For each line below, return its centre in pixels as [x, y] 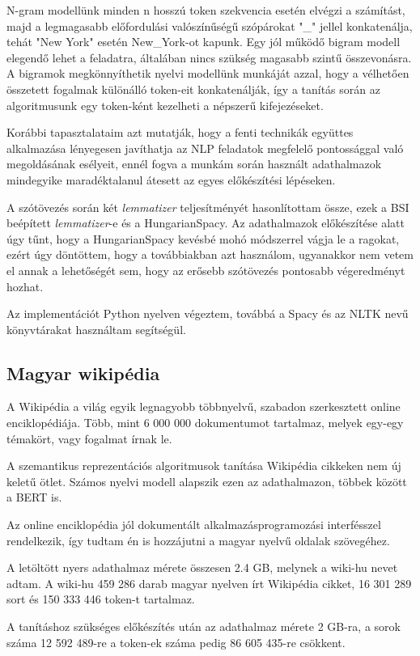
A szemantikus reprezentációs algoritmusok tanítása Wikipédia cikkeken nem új [204, 466]
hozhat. [25, 286]
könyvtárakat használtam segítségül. [96, 329]
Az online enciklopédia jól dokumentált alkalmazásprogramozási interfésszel [194, 525]
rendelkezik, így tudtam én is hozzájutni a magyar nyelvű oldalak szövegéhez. [198, 540]
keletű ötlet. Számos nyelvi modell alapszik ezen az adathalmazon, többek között [207, 481]
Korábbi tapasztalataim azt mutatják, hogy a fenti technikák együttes [180, 132]
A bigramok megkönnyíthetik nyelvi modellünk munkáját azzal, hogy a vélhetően [208, 73]
